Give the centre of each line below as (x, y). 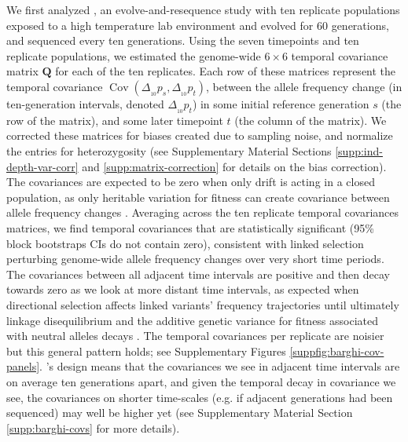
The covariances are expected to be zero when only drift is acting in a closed (191, 182)
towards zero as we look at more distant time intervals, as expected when (183, 289)
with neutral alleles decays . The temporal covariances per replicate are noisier (195, 336)
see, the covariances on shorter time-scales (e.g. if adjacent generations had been (200, 397)
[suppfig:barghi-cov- (337, 351)
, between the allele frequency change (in (304, 86)
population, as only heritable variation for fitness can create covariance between (198, 197)
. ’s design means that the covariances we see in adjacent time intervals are (220, 366)
